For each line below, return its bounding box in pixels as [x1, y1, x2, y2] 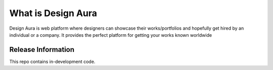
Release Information [9, 45, 75, 54]
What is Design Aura [9, 8, 98, 19]
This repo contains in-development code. [9, 58, 96, 64]
